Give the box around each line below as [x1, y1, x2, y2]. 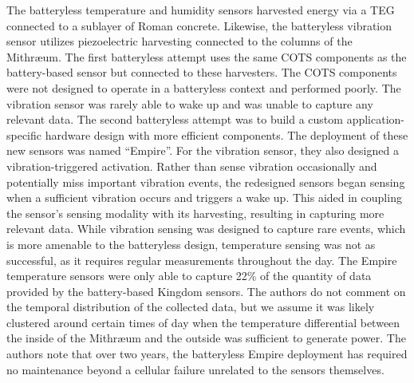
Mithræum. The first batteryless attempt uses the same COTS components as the [6, 48, 407, 65]
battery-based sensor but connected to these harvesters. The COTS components [6, 64, 397, 81]
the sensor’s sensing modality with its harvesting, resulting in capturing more [6, 204, 384, 221]
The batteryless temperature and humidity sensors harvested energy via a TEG [6, 2, 395, 18]
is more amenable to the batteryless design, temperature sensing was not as [6, 235, 376, 252]
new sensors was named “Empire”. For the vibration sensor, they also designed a [6, 142, 399, 159]
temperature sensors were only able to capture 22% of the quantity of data [6, 267, 372, 284]
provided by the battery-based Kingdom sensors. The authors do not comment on [6, 282, 406, 299]
